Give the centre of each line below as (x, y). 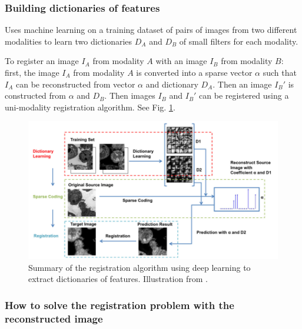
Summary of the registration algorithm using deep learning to (140, 267)
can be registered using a (244, 95)
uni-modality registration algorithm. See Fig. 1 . (90, 107)
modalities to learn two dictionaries (69, 41)
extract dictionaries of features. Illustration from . (118, 279)
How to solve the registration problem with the (120, 305)
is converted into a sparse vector (194, 72)
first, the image (32, 72)
